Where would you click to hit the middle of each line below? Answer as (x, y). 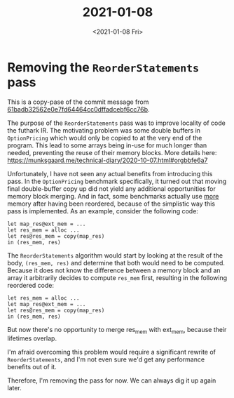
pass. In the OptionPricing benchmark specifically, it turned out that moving (117, 181)
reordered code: (31, 285)
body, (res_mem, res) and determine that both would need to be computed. (116, 263)
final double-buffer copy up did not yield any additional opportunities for (111, 188)
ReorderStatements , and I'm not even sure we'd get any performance (106, 359)
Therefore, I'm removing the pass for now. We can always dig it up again (112, 380)
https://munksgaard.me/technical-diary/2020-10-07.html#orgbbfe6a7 (108, 160)
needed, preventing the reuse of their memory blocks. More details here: (112, 152)
